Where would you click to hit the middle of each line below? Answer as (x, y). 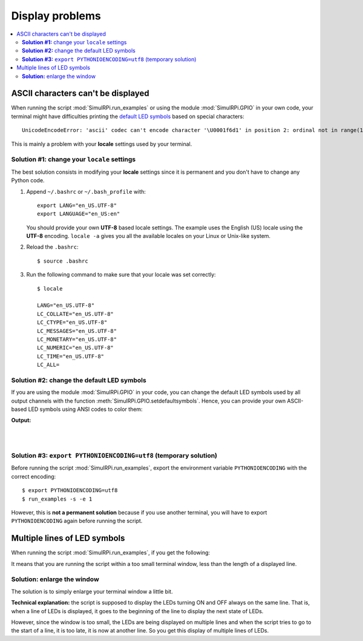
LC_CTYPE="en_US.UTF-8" (72, 323)
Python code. (28, 180)
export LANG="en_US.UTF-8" (77, 205)
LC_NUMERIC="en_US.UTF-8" (76, 348)
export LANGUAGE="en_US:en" (79, 214)
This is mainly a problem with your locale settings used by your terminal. (102, 144)
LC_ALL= (48, 365)
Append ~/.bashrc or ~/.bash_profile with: (86, 191)
